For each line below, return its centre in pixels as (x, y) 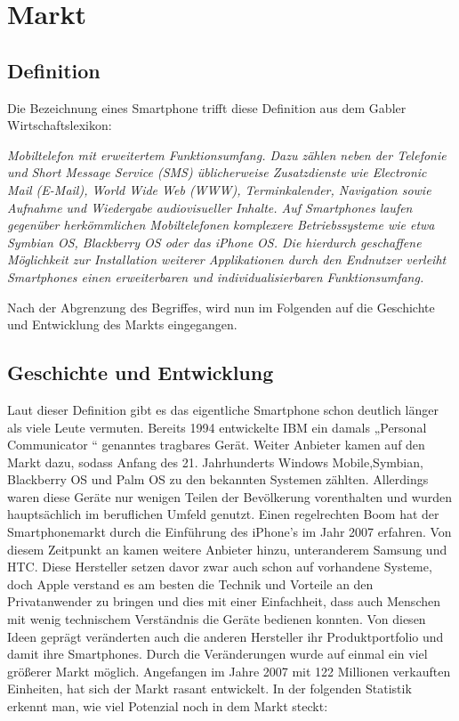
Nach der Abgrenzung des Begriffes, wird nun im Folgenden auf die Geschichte (221, 307)
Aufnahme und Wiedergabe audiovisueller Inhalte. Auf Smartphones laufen (210, 207)
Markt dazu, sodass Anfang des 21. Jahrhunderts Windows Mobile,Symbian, (215, 462)
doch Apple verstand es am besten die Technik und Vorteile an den (190, 583)
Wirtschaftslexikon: (60, 125)
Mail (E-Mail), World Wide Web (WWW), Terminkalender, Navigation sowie (219, 189)
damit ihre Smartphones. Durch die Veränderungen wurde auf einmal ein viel (217, 654)
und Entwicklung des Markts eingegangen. (122, 324)
